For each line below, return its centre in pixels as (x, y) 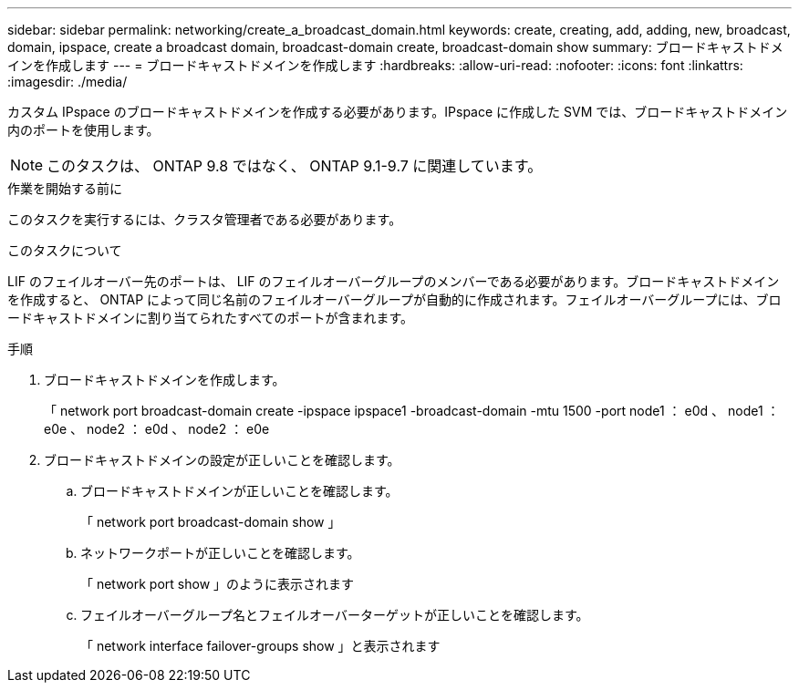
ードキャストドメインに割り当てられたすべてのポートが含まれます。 (211, 318)
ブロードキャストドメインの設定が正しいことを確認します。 (222, 460)
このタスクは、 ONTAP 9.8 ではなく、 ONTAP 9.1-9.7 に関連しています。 (295, 166)
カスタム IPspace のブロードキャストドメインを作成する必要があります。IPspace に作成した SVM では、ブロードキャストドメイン (398, 112)
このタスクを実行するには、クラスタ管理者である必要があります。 (205, 219)
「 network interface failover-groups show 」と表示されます (260, 646)
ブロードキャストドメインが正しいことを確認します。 (239, 491)
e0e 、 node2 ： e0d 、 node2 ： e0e (157, 429)
